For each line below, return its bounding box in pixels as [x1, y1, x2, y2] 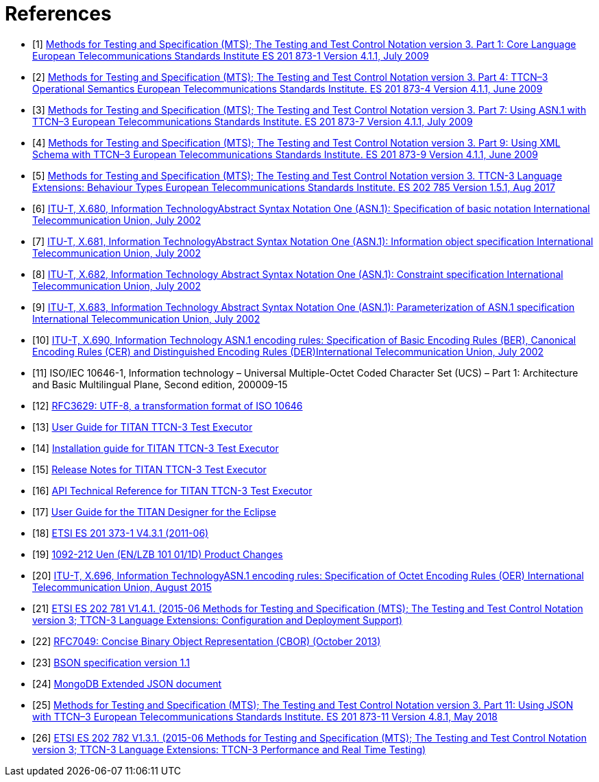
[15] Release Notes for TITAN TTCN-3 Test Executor [32, 463, 267, 475]
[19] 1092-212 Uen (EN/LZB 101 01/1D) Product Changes [32, 548, 283, 560]
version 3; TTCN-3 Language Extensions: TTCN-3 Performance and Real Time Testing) [32, 743, 426, 755]
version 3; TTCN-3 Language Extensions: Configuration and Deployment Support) [32, 614, 403, 626]
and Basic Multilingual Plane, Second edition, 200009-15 [32, 378, 288, 390]
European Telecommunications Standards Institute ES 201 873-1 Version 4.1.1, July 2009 [32, 49, 429, 62]
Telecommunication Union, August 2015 [32, 581, 212, 593]
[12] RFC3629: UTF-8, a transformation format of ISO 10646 [32, 399, 303, 412]
